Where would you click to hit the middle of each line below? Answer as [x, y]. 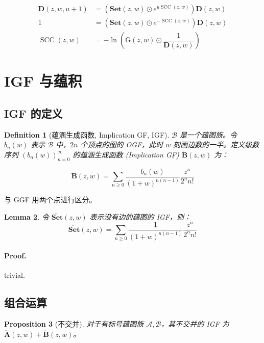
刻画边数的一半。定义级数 [216, 144]
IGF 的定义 [33, 113]
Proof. [15, 256]
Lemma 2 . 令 [27, 216]
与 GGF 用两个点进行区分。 [50, 199]
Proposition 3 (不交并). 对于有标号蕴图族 [74, 324]
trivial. [15, 275]
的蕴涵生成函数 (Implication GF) [126, 154]
